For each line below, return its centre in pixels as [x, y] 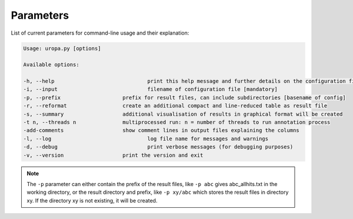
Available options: [51, 65]
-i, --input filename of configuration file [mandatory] [150, 89]
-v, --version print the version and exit [113, 155]
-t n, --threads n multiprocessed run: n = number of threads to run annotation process [177, 122]
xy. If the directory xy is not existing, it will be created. [92, 200]
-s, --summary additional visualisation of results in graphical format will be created [183, 114]
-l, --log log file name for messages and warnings [146, 139]
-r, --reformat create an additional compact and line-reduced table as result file [175, 106]
